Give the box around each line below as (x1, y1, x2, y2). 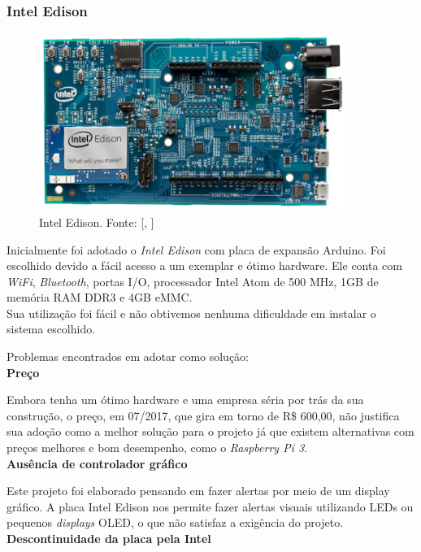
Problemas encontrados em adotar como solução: (7, 348, 250, 365)
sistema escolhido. (7, 320, 96, 337)
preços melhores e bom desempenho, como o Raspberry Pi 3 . (7, 439, 307, 456)
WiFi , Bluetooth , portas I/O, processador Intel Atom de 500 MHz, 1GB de (7, 272, 379, 289)
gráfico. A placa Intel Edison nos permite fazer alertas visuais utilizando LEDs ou (7, 498, 414, 515)
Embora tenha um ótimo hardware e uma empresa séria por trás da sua (7, 391, 364, 408)
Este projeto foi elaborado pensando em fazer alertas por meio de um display (7, 482, 390, 499)
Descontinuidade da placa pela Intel (7, 530, 211, 546)
